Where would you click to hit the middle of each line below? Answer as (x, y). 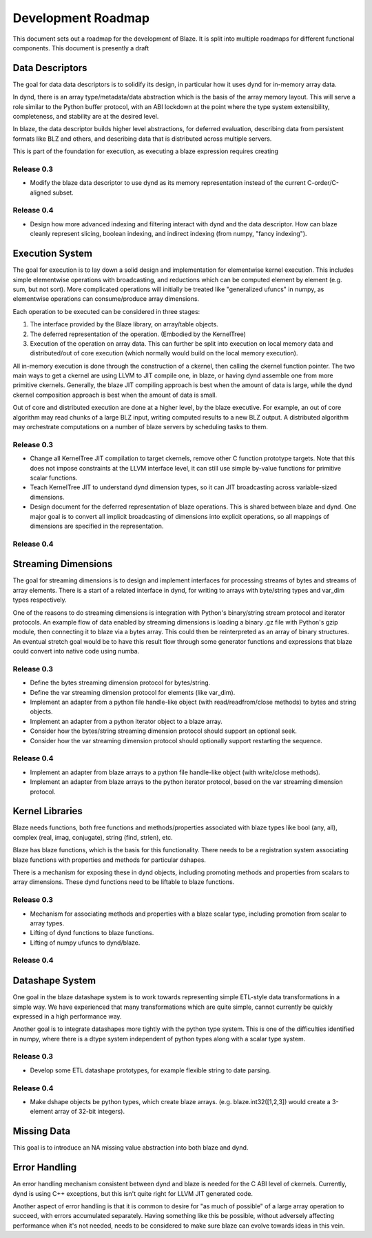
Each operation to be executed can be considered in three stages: (106, 311)
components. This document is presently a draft (81, 48)
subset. (63, 193)
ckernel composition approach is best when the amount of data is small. (115, 395)
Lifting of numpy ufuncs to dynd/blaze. (85, 943)
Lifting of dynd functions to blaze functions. (92, 933)
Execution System (53, 254)
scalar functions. (54, 478)
